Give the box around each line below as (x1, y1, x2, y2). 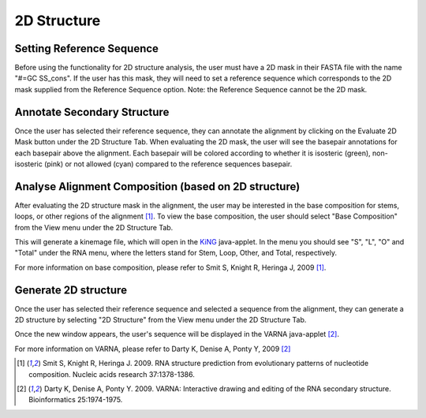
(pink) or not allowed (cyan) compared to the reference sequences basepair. (43, 159, 293, 169)
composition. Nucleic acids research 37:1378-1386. (28, 369, 195, 379)
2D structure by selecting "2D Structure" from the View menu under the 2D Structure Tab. (14, 315, 307, 325)
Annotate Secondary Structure (14, 105, 170, 118)
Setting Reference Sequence (14, 42, 159, 55)
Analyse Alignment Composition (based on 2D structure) (14, 180, 301, 193)
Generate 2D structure (14, 283, 128, 297)
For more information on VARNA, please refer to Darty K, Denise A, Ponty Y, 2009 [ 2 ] (14, 344, 291, 353)
